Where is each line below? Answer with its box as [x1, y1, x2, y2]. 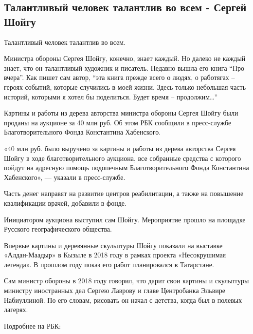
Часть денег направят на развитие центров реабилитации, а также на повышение [4, 188, 244, 198]
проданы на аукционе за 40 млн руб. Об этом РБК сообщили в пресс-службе [4, 117, 232, 127]
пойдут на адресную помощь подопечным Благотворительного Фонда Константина [4, 162, 249, 173]
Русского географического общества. [4, 224, 112, 234]
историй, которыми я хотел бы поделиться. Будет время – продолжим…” [4, 91, 218, 101]
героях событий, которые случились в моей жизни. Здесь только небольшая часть [4, 81, 246, 92]
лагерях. [4, 304, 28, 314]
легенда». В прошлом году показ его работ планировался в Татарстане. [4, 259, 214, 269]
